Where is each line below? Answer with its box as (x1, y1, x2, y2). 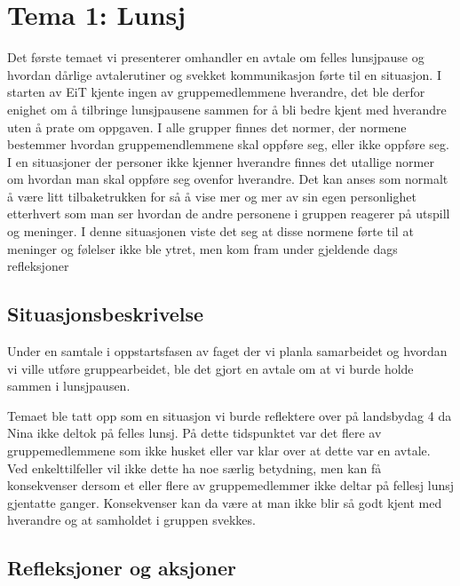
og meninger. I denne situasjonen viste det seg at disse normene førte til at (7, 222, 414, 241)
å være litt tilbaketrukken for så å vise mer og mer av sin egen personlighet (7, 186, 416, 205)
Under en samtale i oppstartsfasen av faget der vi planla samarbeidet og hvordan (7, 342, 448, 360)
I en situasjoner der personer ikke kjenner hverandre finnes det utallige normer (7, 152, 434, 170)
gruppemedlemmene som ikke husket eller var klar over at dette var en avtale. (7, 441, 431, 460)
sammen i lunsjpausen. (7, 376, 131, 395)
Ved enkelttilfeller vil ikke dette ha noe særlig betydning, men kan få (7, 458, 382, 477)
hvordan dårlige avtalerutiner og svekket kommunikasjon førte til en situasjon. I (7, 65, 441, 83)
